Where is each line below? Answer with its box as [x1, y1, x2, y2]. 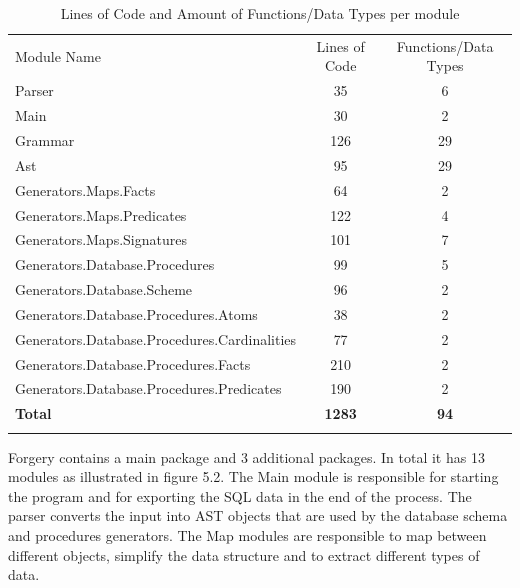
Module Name [15, 45, 101, 66]
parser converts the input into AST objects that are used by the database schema [8, 505, 508, 526]
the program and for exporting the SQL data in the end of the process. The [8, 485, 472, 506]
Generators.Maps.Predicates [15, 204, 187, 225]
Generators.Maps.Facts [15, 179, 156, 200]
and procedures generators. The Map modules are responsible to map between [8, 524, 487, 545]
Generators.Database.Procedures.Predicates [15, 378, 282, 399]
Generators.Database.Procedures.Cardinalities [15, 328, 297, 349]
